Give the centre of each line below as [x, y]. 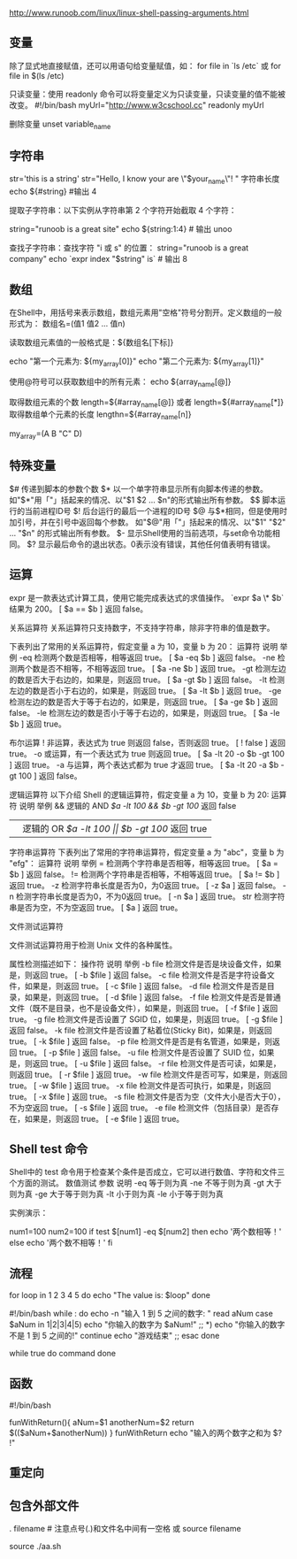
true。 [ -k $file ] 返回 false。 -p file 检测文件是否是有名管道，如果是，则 [141, 1041]
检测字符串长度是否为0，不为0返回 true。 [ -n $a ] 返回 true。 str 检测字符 [151, 896]
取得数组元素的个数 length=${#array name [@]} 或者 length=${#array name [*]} [147, 403]
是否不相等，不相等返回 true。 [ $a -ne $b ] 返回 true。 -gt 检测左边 [163, 668]
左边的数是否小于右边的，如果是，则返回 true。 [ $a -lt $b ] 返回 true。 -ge [145, 690]
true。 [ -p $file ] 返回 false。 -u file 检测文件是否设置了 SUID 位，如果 [147, 1052]
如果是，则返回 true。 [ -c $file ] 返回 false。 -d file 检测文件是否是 [146, 986]
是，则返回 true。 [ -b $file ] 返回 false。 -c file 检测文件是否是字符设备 [138, 975]
